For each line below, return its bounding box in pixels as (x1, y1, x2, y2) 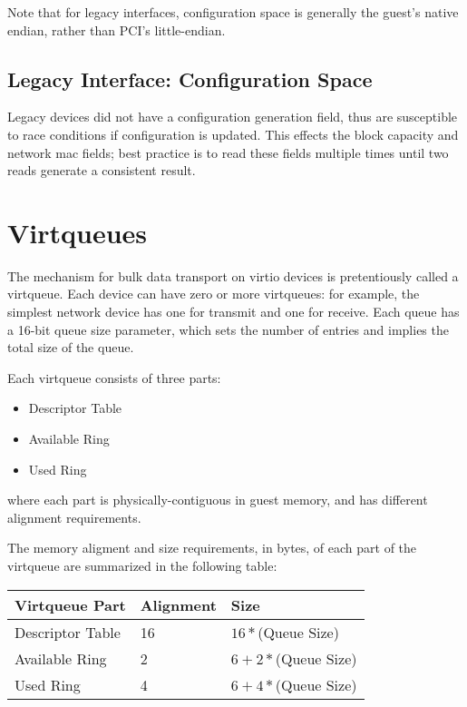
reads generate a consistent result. (7, 161, 196, 180)
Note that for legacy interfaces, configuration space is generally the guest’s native (7, 3, 459, 21)
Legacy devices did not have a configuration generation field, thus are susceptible (7, 107, 458, 126)
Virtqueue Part (15, 594, 126, 615)
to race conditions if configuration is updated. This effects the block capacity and (7, 124, 459, 143)
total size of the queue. (7, 338, 134, 357)
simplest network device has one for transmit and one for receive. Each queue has (7, 302, 460, 321)
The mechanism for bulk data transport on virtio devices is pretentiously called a (7, 266, 459, 285)
